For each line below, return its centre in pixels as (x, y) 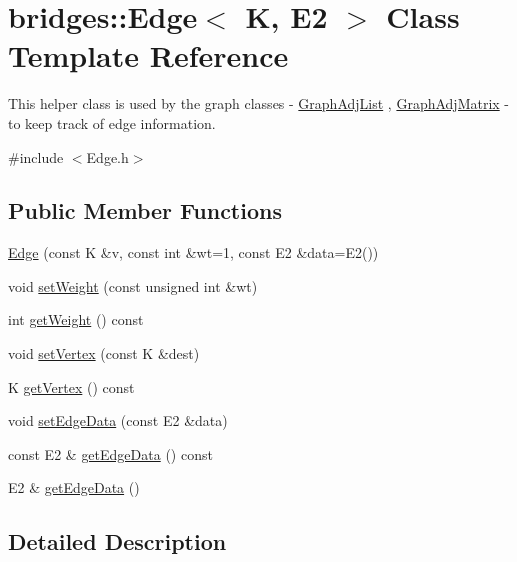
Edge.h (107, 156)
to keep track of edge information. (112, 122)
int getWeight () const (76, 319)
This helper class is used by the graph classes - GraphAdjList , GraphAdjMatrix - (259, 103)
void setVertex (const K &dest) (104, 353)
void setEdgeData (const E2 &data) (118, 420)
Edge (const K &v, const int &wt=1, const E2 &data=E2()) (193, 252)
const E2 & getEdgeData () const (110, 453)
